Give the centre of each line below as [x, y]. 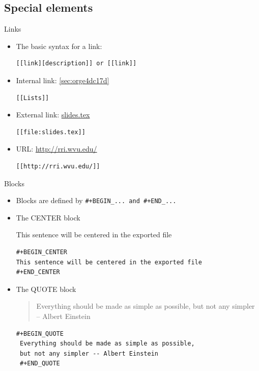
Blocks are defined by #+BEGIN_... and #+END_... [96, 200]
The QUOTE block [46, 289]
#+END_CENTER [38, 272]
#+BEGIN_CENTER [42, 252]
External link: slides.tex [53, 115]
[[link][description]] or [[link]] [76, 64]
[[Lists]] [33, 98]
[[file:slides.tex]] [51, 132]
